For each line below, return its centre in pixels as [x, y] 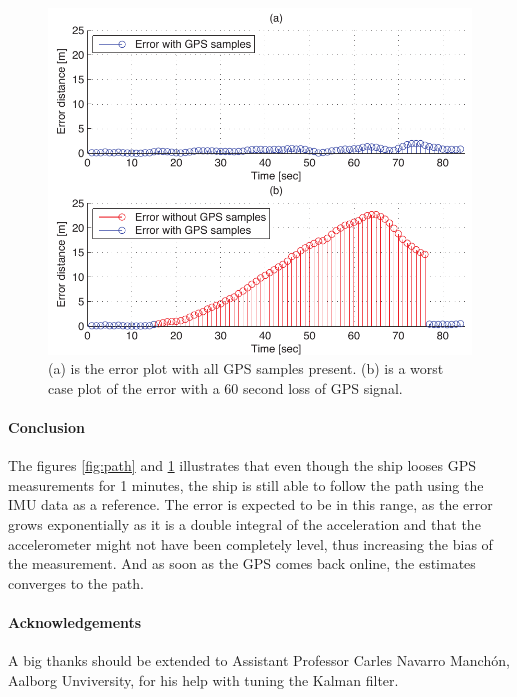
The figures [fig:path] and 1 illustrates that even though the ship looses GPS [242, 465]
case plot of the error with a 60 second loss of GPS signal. [225, 387]
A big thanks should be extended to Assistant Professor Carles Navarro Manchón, [259, 660]
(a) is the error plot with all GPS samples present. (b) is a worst [246, 368]
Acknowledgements [75, 622]
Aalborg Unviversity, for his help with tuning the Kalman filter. [203, 679]
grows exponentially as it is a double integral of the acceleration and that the [244, 524]
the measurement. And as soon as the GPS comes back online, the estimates [242, 563]
